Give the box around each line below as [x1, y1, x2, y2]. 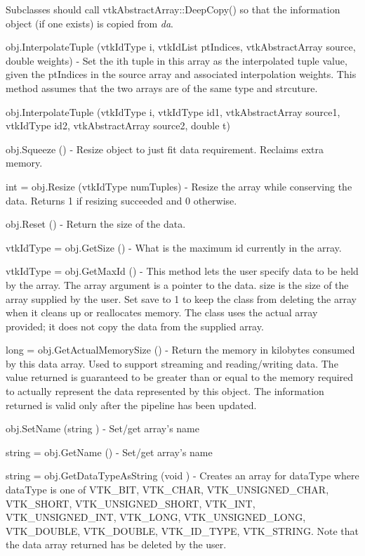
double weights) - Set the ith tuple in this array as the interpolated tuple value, [6, 53, 347, 67]
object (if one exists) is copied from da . [6, 15, 173, 30]
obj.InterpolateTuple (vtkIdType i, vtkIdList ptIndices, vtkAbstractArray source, [6, 39, 356, 54]
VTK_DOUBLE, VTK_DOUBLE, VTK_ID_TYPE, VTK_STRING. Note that [6, 523, 359, 538]
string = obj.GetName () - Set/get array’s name [6, 444, 213, 459]
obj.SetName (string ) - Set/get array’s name [6, 421, 199, 436]
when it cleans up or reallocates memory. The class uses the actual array [6, 305, 318, 320]
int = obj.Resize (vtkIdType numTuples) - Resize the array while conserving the [6, 179, 352, 193]
